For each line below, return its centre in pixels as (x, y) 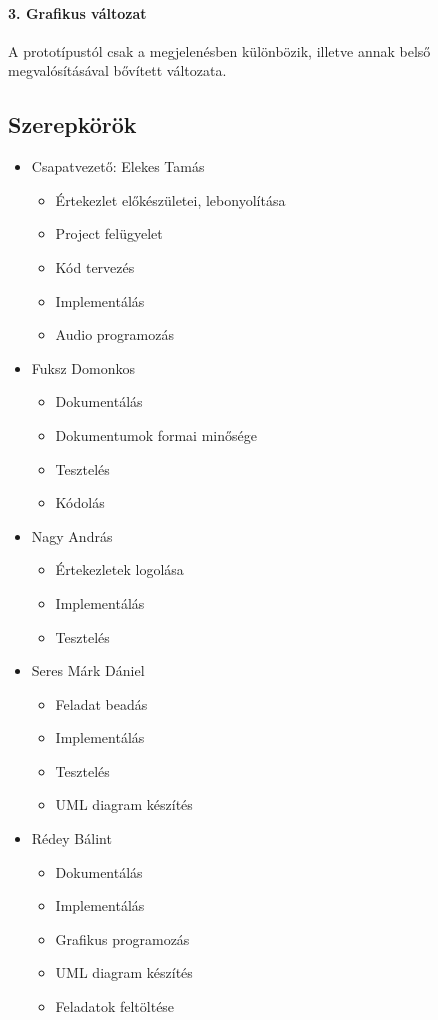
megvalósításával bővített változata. (117, 70)
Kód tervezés (95, 266)
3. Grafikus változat (77, 12)
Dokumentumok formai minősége (156, 434)
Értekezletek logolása (119, 569)
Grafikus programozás (122, 938)
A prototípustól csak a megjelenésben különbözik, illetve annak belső (219, 50)
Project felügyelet (109, 233)
